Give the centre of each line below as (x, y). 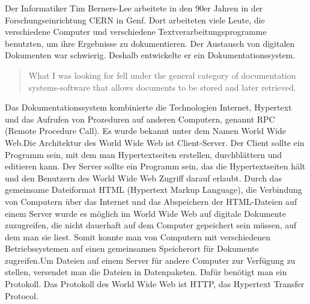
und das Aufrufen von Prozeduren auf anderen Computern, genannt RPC (140, 119)
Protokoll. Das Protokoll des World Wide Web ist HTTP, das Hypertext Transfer (155, 284)
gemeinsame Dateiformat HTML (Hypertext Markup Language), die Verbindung (153, 190)
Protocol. (22, 295)
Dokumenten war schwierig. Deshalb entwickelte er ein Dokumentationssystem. (150, 55)
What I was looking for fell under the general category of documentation (162, 75)
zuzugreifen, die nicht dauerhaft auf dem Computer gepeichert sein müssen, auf (151, 225)
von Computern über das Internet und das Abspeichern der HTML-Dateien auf (151, 201)
